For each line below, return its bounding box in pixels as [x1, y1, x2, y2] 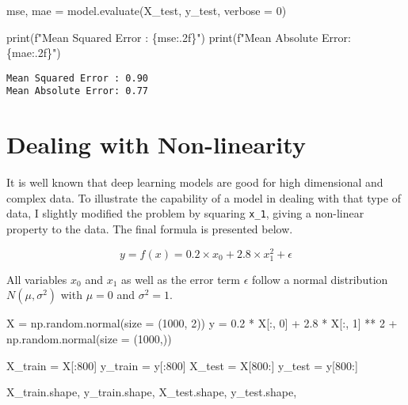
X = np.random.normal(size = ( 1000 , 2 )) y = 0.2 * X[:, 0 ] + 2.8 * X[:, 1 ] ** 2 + [6, 315, 398, 331]
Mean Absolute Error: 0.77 [6, 85, 148, 97]
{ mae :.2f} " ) [6, 44, 61, 61]
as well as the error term [120, 271, 240, 287]
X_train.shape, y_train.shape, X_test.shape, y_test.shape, [6, 384, 297, 400]
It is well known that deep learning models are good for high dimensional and [6, 174, 383, 191]
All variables [6, 271, 67, 287]
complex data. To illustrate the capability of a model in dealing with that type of [6, 189, 401, 206]
